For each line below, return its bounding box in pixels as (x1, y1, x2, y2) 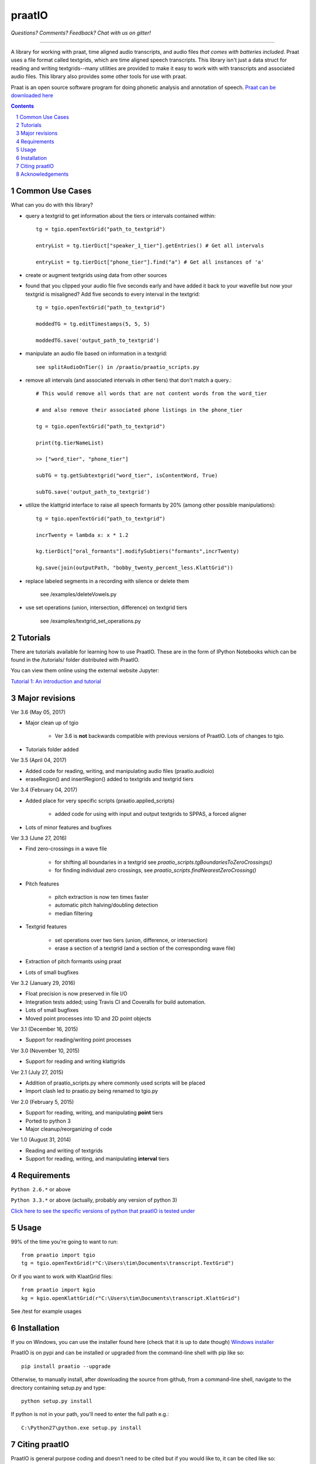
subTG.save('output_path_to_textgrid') (36, 489, 150, 495)
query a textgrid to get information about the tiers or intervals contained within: (25, 212, 216, 219)
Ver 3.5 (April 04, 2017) (11, 757, 67, 764)
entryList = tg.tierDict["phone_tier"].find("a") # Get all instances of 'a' (36, 258, 265, 265)
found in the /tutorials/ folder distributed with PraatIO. (11, 656, 140, 663)
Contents (11, 102, 35, 110)
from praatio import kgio (21, 1287, 96, 1294)
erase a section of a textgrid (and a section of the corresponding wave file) (54, 945, 236, 952)
